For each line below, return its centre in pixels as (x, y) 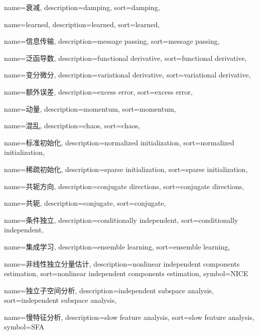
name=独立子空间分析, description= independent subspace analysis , (109, 290)
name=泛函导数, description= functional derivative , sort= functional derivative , (125, 58)
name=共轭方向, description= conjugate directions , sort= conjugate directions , (124, 186)
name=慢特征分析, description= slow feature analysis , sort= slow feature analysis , (129, 317)
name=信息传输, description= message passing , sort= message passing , (112, 41)
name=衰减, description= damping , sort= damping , (82, 7)
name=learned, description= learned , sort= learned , (82, 24)
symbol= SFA (24, 327)
